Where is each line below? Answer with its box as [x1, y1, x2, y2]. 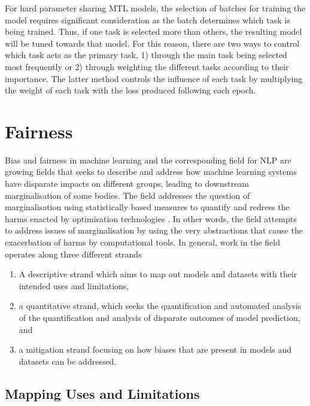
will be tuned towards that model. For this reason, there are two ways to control [5, 37, 300, 49]
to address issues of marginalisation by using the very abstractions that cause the [5, 224, 303, 237]
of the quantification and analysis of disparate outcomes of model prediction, [19, 311, 300, 323]
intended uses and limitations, [19, 279, 129, 292]
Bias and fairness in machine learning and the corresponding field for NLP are [5, 153, 291, 166]
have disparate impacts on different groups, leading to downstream [5, 177, 250, 190]
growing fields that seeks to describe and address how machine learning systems [5, 165, 297, 178]
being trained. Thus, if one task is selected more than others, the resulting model [5, 25, 302, 38]
